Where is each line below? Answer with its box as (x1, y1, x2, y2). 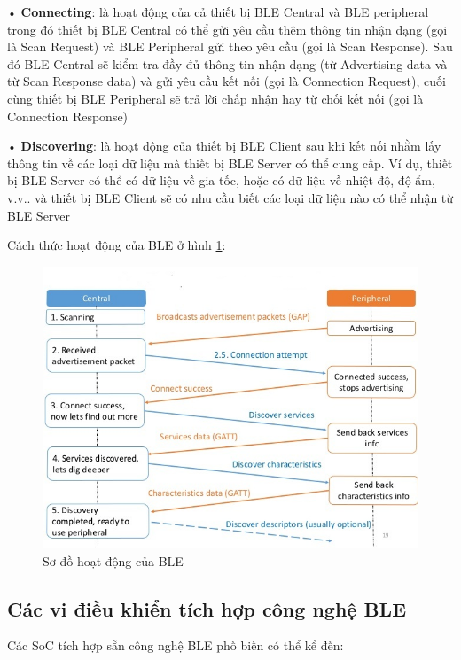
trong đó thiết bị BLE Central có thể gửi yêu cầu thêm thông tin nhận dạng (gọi (7, 19, 448, 38)
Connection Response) (7, 106, 129, 125)
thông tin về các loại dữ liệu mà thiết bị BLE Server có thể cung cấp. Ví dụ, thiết (7, 153, 453, 172)
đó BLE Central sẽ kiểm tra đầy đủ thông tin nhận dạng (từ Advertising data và (7, 54, 448, 73)
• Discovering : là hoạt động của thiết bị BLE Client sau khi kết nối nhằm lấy (7, 136, 441, 155)
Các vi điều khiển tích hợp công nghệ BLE (7, 594, 407, 622)
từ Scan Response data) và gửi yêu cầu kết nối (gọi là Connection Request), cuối (7, 72, 446, 90)
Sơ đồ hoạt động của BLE (43, 551, 184, 570)
